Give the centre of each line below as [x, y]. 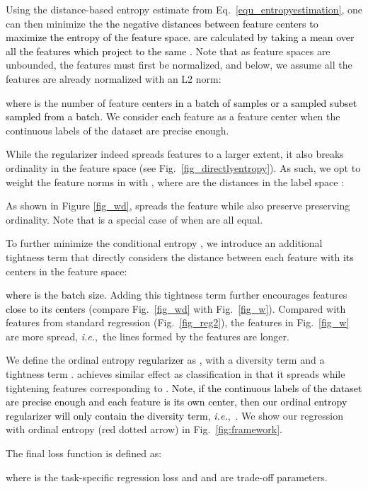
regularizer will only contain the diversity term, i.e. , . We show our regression [174, 415]
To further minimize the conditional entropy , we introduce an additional [164, 243]
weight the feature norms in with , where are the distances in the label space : [175, 182]
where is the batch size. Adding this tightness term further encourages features [177, 295]
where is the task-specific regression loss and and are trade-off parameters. [167, 477]
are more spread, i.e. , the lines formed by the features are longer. [148, 336]
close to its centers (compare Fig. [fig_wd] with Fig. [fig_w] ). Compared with [176, 308]
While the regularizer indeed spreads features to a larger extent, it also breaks [175, 154]
